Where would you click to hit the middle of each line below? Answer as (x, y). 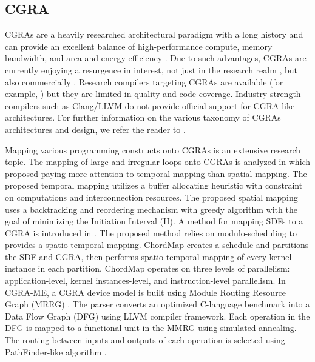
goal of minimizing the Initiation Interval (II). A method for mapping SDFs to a (154, 221)
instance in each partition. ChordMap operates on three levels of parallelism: (147, 268)
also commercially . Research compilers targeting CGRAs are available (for (144, 82)
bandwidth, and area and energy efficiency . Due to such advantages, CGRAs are (156, 58)
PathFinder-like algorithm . (56, 351)
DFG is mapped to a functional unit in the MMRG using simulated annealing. (151, 328)
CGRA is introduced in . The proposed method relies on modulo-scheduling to (151, 233)
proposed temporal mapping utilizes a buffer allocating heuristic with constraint (154, 185)
